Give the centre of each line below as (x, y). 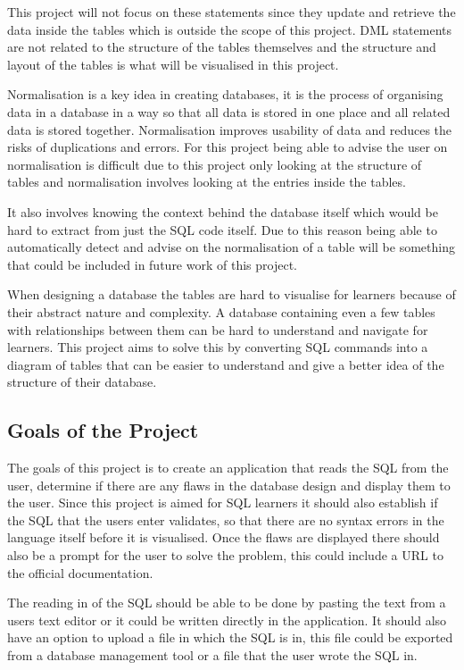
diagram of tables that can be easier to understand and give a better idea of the (226, 364)
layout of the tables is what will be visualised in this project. (173, 64)
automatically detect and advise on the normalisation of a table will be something (231, 247)
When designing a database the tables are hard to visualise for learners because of (232, 294)
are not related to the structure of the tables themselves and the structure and (222, 47)
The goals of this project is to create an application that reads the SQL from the (228, 468)
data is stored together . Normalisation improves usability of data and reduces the (230, 129)
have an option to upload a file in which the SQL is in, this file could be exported (230, 637)
